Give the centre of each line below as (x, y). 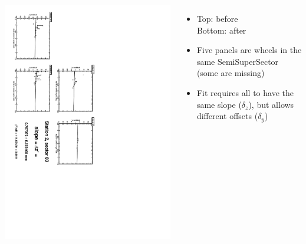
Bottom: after (221, 30)
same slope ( (219, 104)
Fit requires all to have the (245, 92)
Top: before (217, 18)
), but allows (271, 104)
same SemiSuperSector (238, 61)
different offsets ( (227, 116)
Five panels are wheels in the (249, 50)
